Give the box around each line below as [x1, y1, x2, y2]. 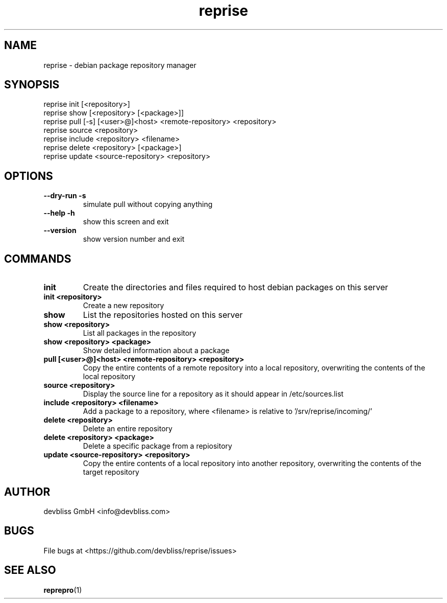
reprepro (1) [43, 585, 82, 594]
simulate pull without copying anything [83, 200, 213, 209]
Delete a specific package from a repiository [83, 442, 232, 451]
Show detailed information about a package [83, 346, 230, 355]
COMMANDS [4, 252, 71, 265]
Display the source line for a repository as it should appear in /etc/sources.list [83, 389, 344, 399]
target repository [83, 468, 139, 477]
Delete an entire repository [83, 424, 172, 433]
